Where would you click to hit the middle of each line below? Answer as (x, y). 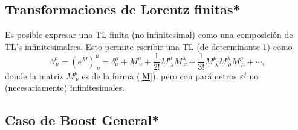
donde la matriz (34, 76)
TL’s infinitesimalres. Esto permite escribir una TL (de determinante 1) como (149, 46)
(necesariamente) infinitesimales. (65, 88)
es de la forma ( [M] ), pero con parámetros (159, 76)
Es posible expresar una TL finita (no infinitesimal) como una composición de (149, 35)
